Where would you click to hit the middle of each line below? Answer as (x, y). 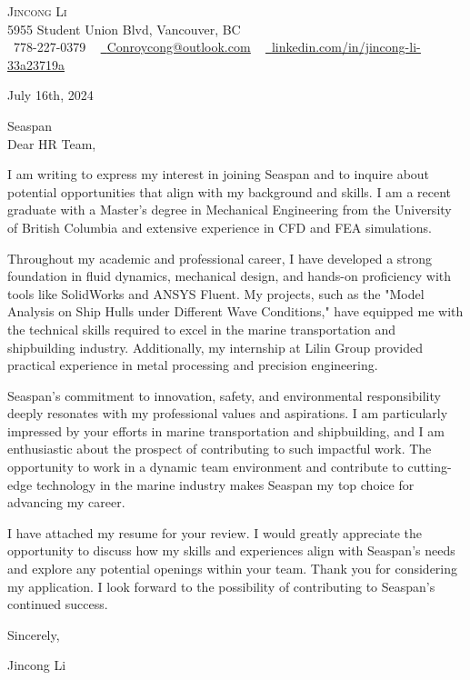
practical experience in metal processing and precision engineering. (193, 365)
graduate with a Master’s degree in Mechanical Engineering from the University (230, 210)
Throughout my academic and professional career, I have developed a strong (220, 258)
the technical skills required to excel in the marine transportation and (202, 329)
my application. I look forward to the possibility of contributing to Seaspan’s (221, 586)
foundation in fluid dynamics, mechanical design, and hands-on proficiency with (230, 276)
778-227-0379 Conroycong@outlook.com (132, 47)
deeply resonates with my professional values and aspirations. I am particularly (228, 413)
